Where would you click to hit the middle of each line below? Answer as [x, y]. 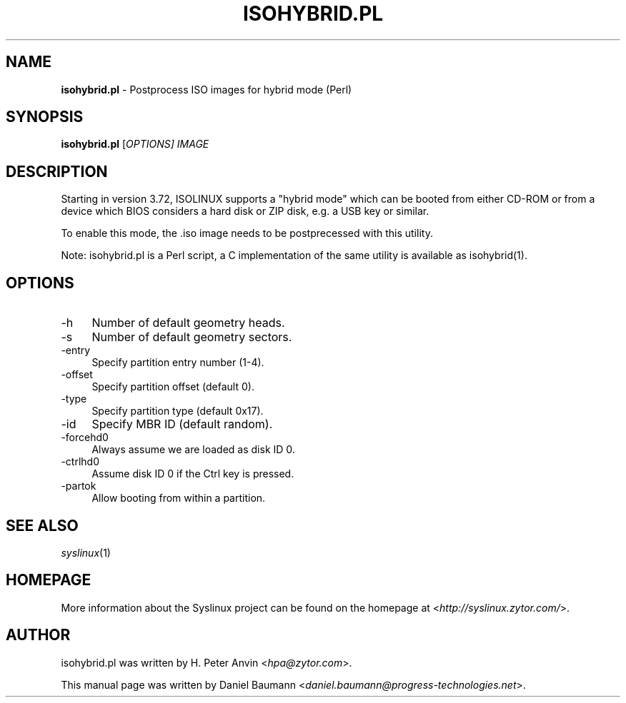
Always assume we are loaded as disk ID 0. [193, 450]
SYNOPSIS [45, 117]
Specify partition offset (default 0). [173, 387]
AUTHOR [38, 635]
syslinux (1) [86, 552]
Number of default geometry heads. [188, 323]
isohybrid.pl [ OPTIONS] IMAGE [135, 144]
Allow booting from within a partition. [179, 498]
